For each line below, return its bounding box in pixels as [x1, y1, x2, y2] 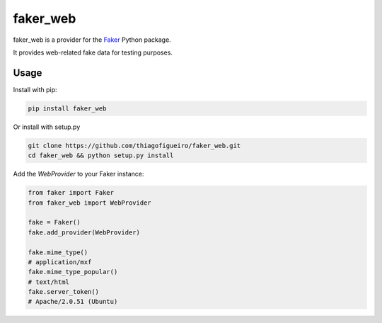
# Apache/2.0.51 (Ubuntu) [28, 297, 118, 306]
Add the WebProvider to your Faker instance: [13, 170, 144, 178]
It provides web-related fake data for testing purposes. [13, 48, 173, 57]
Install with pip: [13, 85, 57, 93]
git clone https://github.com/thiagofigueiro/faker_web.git [28, 142, 241, 149]
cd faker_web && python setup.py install [28, 152, 174, 159]
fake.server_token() [28, 288, 99, 296]
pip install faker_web [28, 104, 107, 113]
